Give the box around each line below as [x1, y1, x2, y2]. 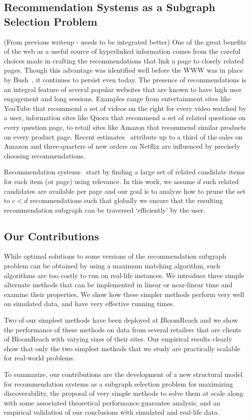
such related [203, 176, 239, 186]
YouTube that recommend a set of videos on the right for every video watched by [4, 103, 246, 113]
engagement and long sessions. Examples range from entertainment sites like [4, 93, 231, 104]
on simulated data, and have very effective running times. [4, 298, 175, 309]
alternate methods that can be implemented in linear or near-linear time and [4, 280, 233, 290]
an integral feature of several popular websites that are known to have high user [4, 84, 242, 94]
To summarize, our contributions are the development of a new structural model [4, 369, 243, 379]
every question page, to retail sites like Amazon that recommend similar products [4, 122, 247, 132]
